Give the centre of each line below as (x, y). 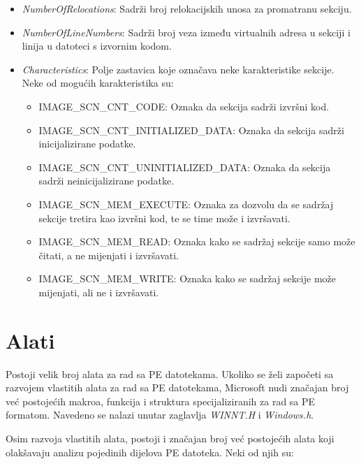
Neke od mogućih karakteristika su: (98, 83)
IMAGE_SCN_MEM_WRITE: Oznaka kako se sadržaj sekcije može (187, 278)
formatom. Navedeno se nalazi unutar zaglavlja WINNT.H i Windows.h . (160, 415)
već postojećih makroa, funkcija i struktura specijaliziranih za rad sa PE (161, 401)
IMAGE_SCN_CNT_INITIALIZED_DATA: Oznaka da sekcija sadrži (191, 130)
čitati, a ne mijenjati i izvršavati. (109, 255)
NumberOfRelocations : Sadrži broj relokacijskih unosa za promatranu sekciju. (187, 8)
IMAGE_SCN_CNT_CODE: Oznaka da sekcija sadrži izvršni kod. (184, 106)
